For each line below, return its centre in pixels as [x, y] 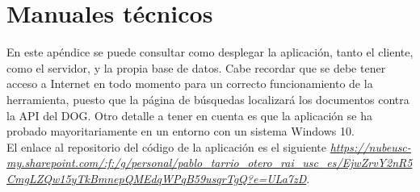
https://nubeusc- [370, 146]
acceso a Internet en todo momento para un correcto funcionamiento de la [190, 83]
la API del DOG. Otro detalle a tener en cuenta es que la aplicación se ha [189, 115]
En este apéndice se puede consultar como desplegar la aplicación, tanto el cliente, [210, 52]
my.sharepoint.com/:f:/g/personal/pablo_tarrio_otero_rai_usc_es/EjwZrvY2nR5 [210, 163]
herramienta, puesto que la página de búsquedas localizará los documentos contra [208, 99]
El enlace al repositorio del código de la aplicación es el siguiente [166, 146]
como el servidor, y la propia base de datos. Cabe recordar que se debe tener [196, 67]
